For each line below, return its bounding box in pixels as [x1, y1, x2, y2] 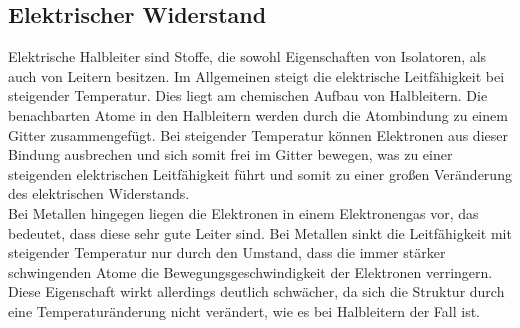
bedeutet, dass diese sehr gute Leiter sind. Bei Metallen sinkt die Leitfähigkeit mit [8, 222, 512, 243]
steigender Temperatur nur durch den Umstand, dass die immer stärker [8, 242, 446, 263]
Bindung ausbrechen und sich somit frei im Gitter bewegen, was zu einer [8, 144, 453, 165]
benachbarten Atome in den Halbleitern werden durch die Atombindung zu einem [8, 104, 508, 125]
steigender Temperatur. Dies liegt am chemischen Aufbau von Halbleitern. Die [8, 85, 488, 106]
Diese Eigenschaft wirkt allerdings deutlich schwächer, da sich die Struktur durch [8, 281, 505, 302]
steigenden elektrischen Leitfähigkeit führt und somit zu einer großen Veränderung [8, 163, 512, 184]
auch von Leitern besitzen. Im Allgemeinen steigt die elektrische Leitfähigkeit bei [8, 65, 505, 86]
